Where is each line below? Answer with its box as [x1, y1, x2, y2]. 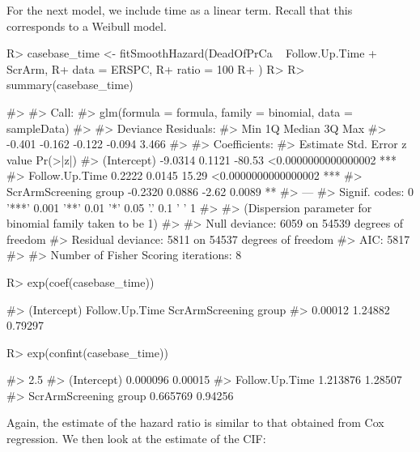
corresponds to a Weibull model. [6, 17, 167, 34]
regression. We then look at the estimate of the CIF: [6, 430, 266, 447]
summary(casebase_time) [6, 76, 134, 93]
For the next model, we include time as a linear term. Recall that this [6, 2, 353, 18]
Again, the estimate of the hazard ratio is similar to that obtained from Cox [6, 414, 384, 431]
